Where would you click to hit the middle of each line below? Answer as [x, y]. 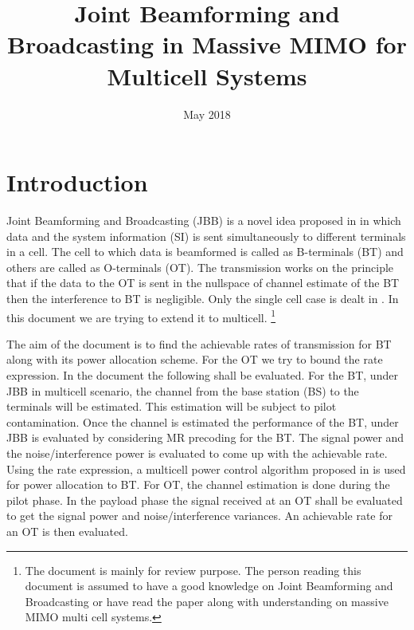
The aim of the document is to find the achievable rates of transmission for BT [199, 343]
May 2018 [207, 114]
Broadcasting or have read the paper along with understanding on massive [207, 601]
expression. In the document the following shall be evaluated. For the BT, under [202, 375]
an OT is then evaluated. [67, 531]
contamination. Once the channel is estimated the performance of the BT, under [203, 421]
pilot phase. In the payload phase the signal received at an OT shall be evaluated [205, 500]
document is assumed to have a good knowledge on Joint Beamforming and [209, 586]
